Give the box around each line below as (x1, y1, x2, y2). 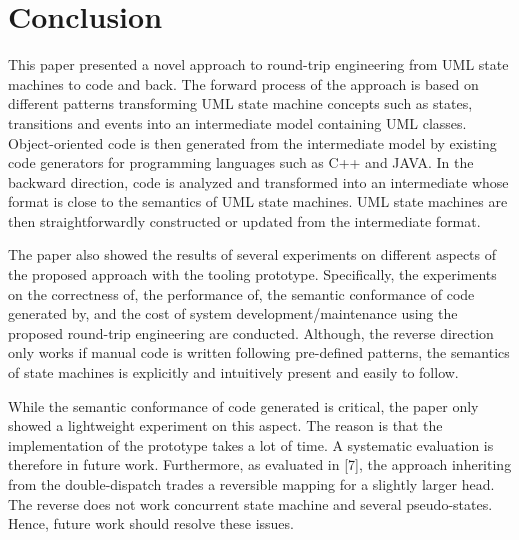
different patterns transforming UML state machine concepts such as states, (8, 93, 473, 114)
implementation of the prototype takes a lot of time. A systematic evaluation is (8, 434, 494, 455)
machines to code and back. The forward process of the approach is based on (8, 73, 479, 94)
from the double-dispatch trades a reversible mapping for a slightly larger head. (8, 474, 495, 494)
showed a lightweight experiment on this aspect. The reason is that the (8, 415, 443, 436)
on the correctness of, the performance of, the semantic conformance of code (8, 283, 475, 304)
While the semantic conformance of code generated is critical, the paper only (8, 395, 479, 416)
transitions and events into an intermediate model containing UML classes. (8, 112, 467, 133)
